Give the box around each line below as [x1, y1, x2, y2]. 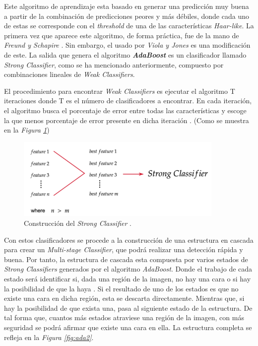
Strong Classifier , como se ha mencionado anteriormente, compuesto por [4, 59, 224, 69]
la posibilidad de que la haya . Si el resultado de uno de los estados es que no [4, 283, 239, 293]
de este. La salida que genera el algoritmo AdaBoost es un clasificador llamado [4, 49, 247, 60]
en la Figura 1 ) [4, 125, 50, 135]
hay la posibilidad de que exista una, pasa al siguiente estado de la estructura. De [4, 302, 253, 313]
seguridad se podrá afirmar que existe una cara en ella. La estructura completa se [4, 322, 252, 332]
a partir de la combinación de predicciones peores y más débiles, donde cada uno [4, 10, 249, 21]
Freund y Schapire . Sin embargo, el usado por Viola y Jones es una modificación [4, 40, 251, 50]
